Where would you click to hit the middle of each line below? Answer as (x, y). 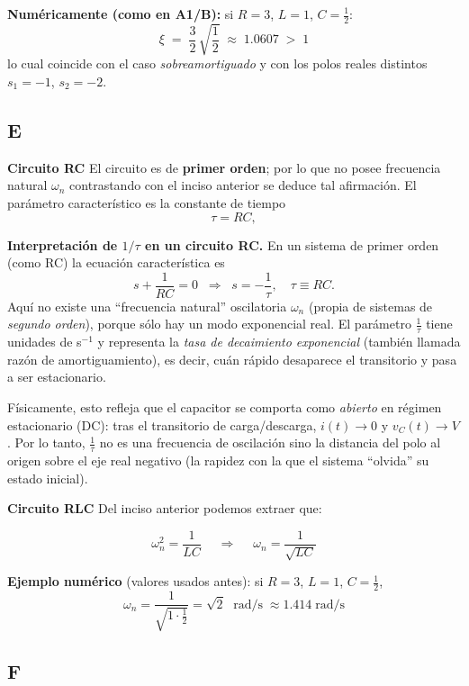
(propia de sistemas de (370, 306)
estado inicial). (48, 478)
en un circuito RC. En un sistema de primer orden (292, 244)
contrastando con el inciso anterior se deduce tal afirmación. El (243, 185)
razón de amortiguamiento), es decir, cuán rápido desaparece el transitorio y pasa (232, 359)
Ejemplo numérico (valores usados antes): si (135, 581)
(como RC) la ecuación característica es (116, 262)
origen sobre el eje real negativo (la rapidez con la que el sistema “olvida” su (218, 460)
